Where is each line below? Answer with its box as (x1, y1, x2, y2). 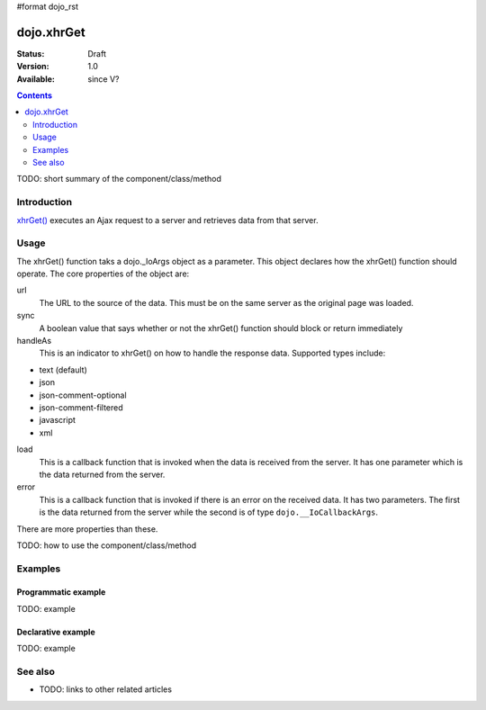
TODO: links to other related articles (39, 684, 173, 695)
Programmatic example (16, 587, 106, 598)
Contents (16, 90, 53, 101)
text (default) (39, 364, 87, 375)
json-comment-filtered (39, 402, 123, 413)
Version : (16, 61, 49, 72)
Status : (16, 48, 45, 58)
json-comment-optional (39, 390, 127, 400)
